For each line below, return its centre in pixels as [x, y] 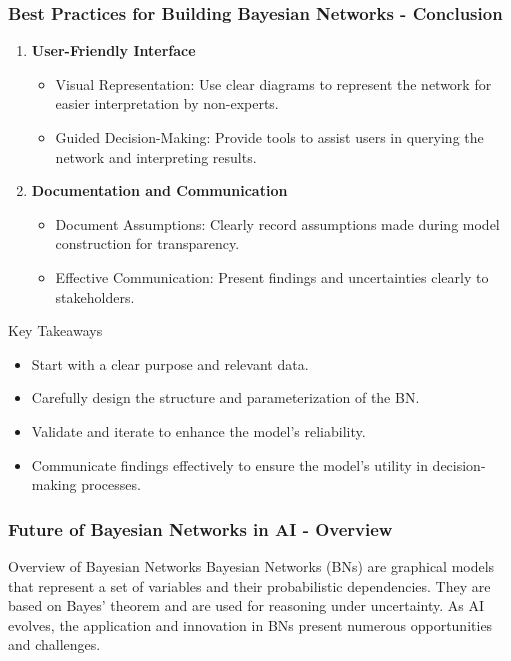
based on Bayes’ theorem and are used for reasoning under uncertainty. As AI [246, 605]
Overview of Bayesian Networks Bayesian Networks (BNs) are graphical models [251, 565]
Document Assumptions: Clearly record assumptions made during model [277, 223]
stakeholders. [95, 296]
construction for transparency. [147, 243]
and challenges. [54, 644]
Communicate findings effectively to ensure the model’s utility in [229, 464]
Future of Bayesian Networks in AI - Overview [200, 528]
